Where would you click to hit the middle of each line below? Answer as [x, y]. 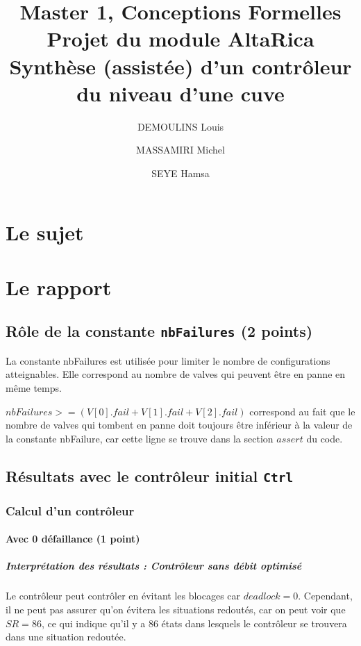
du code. [325, 438]
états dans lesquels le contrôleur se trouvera [254, 623]
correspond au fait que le [302, 411]
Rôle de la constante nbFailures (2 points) [159, 331]
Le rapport [59, 287]
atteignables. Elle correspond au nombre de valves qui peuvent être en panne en [176, 374]
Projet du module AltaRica [180, 39]
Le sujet [45, 232]
